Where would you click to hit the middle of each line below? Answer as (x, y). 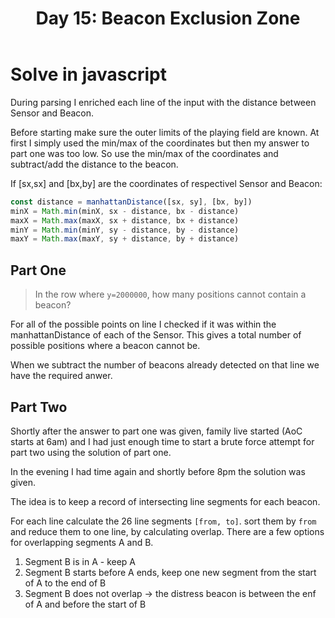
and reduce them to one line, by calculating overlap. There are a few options (167, 531)
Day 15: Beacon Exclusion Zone (168, 18)
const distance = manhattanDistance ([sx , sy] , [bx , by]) (131, 202)
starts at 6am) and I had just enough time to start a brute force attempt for (162, 441)
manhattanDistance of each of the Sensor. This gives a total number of (156, 335)
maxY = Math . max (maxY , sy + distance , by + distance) (125, 239)
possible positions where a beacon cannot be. (105, 346)
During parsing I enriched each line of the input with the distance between (163, 102)
